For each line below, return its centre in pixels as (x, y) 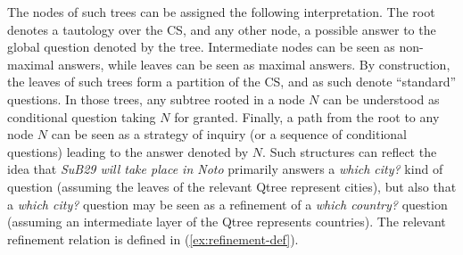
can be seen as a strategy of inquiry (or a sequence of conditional (229, 134)
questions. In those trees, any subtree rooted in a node (156, 99)
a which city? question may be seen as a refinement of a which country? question (227, 204)
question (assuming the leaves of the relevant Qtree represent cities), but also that (232, 186)
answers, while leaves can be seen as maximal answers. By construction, (254, 64)
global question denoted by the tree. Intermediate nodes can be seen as (201, 47)
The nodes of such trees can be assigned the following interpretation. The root (221, 12)
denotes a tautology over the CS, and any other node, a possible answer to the (222, 29)
